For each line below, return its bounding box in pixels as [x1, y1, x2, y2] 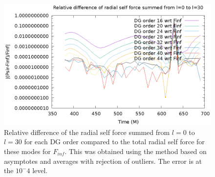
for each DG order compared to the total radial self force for [24, 136, 205, 147]
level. [32, 165, 48, 176]
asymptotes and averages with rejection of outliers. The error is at [4, 155, 202, 166]
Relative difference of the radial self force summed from [4, 127, 170, 137]
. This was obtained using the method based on [64, 146, 207, 156]
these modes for [4, 146, 51, 156]
